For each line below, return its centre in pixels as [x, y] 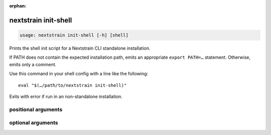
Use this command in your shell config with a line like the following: [79, 74]
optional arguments [34, 123]
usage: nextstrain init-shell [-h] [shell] [74, 35]
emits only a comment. [33, 64]
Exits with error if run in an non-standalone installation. [66, 96]
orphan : [18, 6]
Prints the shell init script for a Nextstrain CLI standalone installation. [80, 48]
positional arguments [36, 109]
